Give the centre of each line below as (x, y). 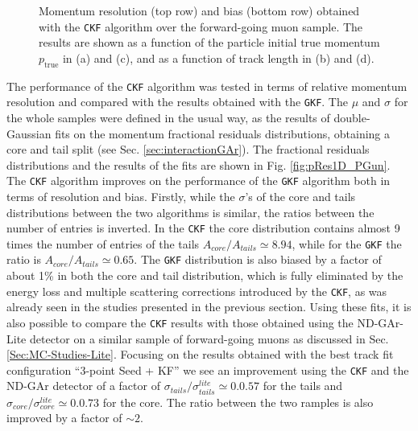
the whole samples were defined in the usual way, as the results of (168, 117)
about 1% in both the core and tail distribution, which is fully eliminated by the (205, 275)
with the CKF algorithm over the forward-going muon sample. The (201, 26)
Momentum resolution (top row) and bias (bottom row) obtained (199, 10)
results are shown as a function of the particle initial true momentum (209, 42)
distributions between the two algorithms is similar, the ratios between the (190, 212)
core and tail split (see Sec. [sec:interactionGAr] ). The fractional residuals (188, 149)
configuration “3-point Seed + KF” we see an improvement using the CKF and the (208, 369)
